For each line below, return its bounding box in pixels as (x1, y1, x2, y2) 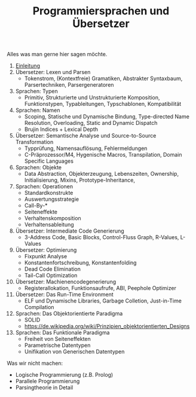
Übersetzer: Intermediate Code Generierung (15, 227, 124, 234)
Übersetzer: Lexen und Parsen (15, 69, 91, 76)
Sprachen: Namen (15, 106, 60, 114)
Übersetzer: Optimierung (15, 246, 77, 254)
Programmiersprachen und (32, 4, 170, 18)
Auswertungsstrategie (24, 196, 79, 203)
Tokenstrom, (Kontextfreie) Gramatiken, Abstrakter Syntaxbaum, (24, 75, 183, 82)
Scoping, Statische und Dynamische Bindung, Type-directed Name (24, 113, 190, 120)
